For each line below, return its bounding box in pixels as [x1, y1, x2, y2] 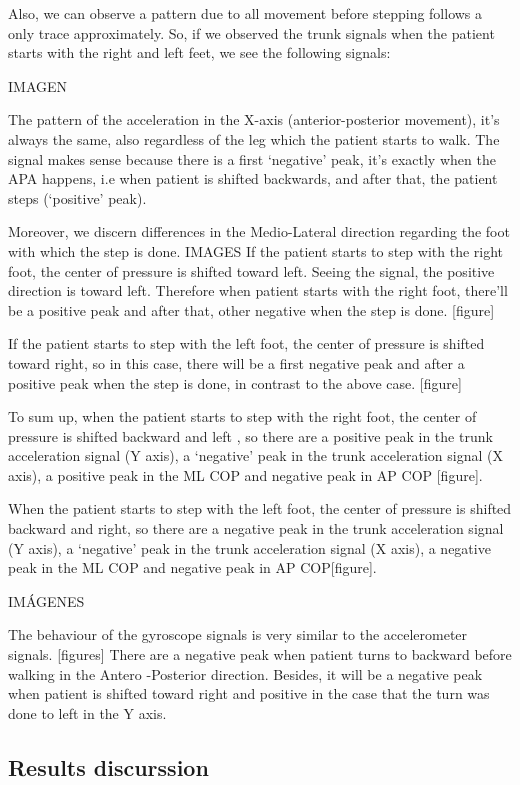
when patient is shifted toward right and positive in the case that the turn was [8, 683, 490, 704]
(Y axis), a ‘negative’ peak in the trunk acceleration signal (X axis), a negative [8, 537, 491, 558]
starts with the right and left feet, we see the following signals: [8, 42, 391, 63]
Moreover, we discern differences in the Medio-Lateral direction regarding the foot [8, 221, 510, 242]
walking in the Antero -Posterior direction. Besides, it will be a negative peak [8, 663, 483, 684]
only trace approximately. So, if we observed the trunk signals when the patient [8, 22, 495, 43]
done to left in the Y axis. [8, 702, 167, 723]
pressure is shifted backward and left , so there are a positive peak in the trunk [8, 425, 493, 446]
